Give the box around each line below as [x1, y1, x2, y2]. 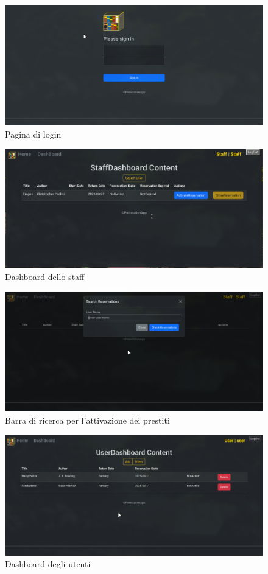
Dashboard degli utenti [5, 558, 91, 570]
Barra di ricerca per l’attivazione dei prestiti [5, 414, 170, 427]
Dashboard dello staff [5, 270, 85, 282]
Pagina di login [5, 127, 62, 140]
